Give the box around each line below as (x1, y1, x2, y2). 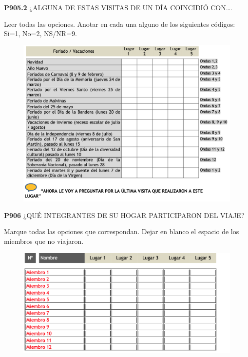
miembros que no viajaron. (4, 236, 84, 246)
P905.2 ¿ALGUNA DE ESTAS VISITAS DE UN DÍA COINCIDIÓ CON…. (4, 2, 232, 12)
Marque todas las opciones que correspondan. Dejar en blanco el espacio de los (4, 226, 239, 237)
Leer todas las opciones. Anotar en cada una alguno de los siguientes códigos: (4, 19, 235, 29)
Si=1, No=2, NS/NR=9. (4, 28, 77, 39)
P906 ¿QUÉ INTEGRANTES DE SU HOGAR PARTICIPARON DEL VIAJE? (4, 210, 245, 220)
